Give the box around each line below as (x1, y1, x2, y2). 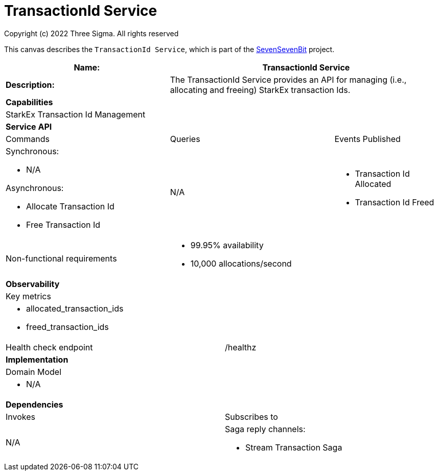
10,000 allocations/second (190, 258, 292, 269)
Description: (6, 79, 55, 90)
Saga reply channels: (225, 423, 306, 434)
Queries (170, 133, 200, 144)
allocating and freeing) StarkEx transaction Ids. (170, 84, 351, 95)
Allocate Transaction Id (26, 201, 114, 211)
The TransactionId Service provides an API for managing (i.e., (170, 74, 407, 85)
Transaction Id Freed (355, 197, 434, 207)
